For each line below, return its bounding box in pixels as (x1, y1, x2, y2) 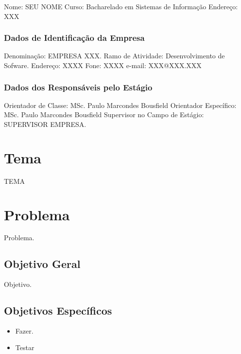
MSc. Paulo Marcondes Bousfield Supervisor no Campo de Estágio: (4, 109, 204, 120)
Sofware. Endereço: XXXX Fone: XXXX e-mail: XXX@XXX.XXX (4, 60, 202, 70)
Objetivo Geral (4, 256, 81, 271)
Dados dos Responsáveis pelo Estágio (4, 81, 153, 93)
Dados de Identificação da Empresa (4, 32, 145, 44)
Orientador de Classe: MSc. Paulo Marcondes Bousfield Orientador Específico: (4, 100, 237, 110)
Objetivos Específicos (4, 303, 112, 318)
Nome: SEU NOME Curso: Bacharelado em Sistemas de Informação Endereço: (4, 1, 238, 11)
